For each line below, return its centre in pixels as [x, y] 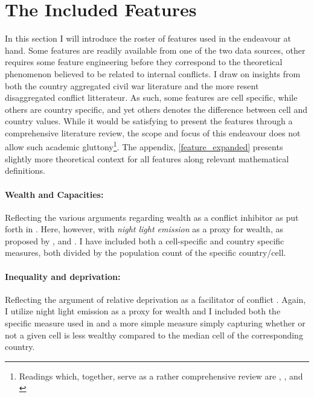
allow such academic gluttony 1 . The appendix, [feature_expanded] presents [144, 146]
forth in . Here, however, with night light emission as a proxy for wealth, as [144, 229]
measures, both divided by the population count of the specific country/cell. [146, 252]
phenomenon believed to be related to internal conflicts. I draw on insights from [153, 73]
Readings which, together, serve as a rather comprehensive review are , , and [161, 376]
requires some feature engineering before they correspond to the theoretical [144, 62]
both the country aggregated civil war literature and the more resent [132, 85]
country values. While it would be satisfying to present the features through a [149, 121]
